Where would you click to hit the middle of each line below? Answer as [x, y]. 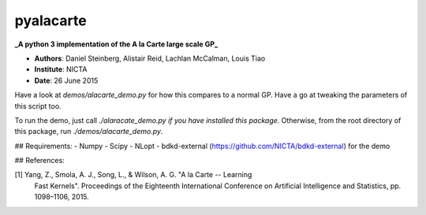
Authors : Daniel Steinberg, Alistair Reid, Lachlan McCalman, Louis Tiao [150, 58]
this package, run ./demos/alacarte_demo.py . [89, 132]
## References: [39, 161]
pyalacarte [50, 20]
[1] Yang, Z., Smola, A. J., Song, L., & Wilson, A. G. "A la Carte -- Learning [133, 175]
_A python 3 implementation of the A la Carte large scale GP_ [116, 44]
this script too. [38, 106]
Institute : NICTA [61, 69]
